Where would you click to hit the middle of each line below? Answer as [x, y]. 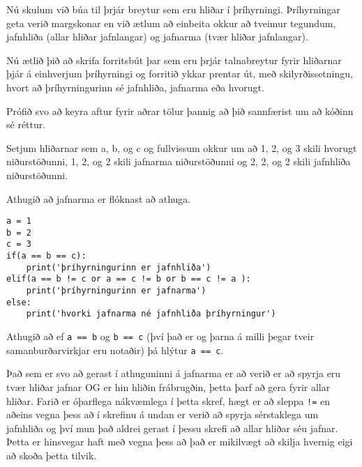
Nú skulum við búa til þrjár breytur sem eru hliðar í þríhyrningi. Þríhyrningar [173, 9]
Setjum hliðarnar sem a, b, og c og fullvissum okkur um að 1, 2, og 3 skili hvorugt [182, 147]
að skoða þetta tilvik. [52, 455]
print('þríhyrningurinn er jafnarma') [116, 291]
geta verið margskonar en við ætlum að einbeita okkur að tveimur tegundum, [171, 23]
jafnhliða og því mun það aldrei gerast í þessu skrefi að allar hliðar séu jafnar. [172, 428]
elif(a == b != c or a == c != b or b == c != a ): [129, 279]
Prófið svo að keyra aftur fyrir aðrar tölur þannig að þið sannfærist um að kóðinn [180, 110]
